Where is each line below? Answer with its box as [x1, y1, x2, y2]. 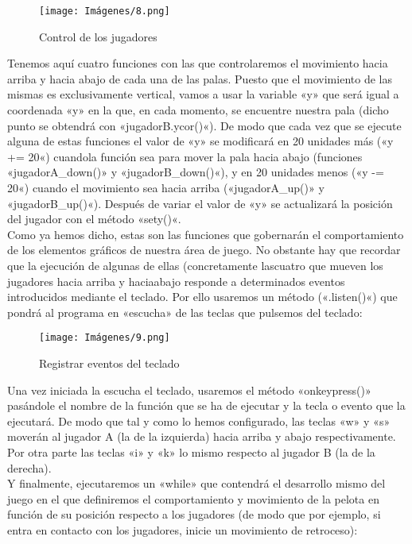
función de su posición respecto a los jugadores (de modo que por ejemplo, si [7, 506, 381, 523]
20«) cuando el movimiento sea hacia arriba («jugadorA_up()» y [7, 179, 325, 195]
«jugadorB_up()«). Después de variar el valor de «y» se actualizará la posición [7, 195, 393, 211]
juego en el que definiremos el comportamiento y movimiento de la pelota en [7, 490, 379, 507]
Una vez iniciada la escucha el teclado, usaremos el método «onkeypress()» [7, 381, 371, 398]
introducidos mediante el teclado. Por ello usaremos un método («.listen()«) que [7, 288, 398, 305]
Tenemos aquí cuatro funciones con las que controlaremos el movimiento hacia [7, 55, 388, 71]
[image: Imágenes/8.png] [39, 6, 170, 17]
